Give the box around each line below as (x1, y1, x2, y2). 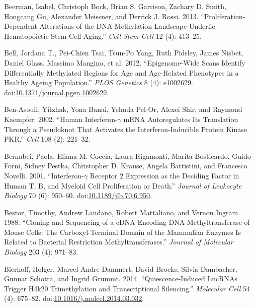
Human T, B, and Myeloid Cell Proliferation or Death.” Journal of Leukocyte (4, 180, 242, 191)
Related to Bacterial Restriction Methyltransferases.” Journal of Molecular (4, 236, 233, 247)
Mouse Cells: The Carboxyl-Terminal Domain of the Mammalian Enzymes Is (4, 226, 241, 237)
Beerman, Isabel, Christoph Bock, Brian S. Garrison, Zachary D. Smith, (4, 1, 226, 11)
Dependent (4, 21, 37, 31)
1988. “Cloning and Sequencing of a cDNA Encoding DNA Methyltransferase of (4, 217, 250, 227)
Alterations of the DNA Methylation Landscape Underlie (39, 21, 215, 31)
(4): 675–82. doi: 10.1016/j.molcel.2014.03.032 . (4, 293, 144, 303)
